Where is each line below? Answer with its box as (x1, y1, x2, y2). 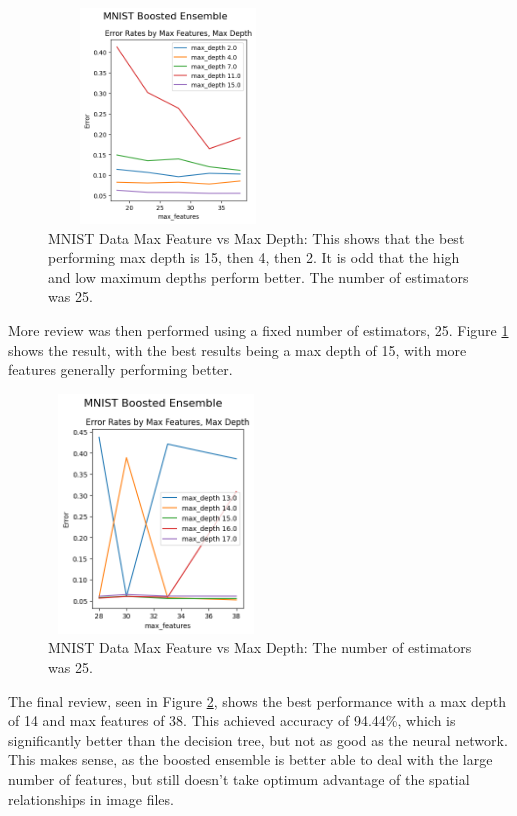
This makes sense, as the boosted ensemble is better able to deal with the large (8, 749, 493, 770)
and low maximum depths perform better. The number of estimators (48, 266, 469, 287)
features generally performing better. (8, 359, 233, 380)
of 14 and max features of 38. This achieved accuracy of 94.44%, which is (8, 710, 456, 731)
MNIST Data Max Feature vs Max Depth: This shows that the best (48, 227, 465, 248)
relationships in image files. (8, 788, 174, 809)
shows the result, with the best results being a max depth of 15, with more (8, 339, 467, 360)
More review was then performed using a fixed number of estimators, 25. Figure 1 (8, 319, 509, 340)
